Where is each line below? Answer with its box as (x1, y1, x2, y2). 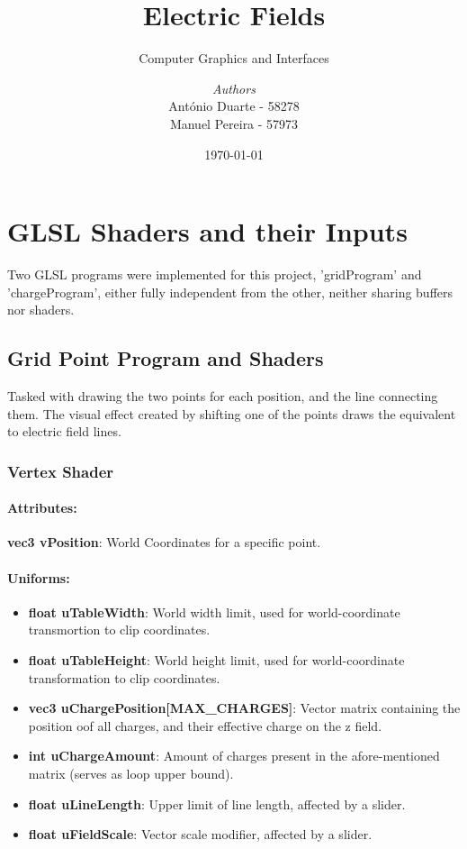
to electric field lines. (7, 422, 121, 441)
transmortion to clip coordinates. (28, 620, 211, 639)
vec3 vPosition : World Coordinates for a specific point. (7, 533, 321, 552)
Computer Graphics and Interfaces (139, 49, 329, 68)
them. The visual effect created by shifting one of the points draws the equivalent (7, 404, 456, 423)
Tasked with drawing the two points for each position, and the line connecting (7, 387, 438, 406)
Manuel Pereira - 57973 (169, 114, 299, 132)
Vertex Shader (7, 460, 114, 482)
